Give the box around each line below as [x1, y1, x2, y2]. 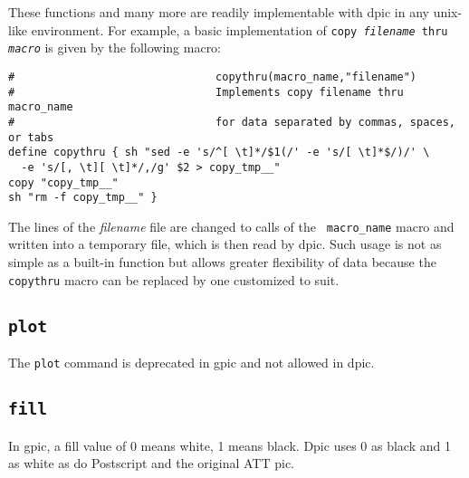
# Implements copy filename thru [8, 85, 404, 99]
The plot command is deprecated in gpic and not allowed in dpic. [8, 353, 375, 372]
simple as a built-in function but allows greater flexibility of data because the [8, 253, 436, 272]
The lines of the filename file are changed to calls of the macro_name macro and [8, 216, 455, 235]
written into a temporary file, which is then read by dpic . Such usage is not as [8, 234, 442, 253]
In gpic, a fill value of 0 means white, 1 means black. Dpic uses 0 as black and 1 [8, 435, 451, 454]
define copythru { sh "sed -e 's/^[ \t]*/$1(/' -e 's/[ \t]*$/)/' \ [8, 146, 430, 159]
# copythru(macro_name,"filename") [8, 70, 417, 83]
